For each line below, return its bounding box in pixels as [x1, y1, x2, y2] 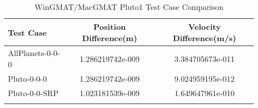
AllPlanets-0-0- [8, 47, 60, 58]
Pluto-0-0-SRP [8, 87, 59, 99]
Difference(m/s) [173, 32, 236, 44]
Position [93, 21, 126, 32]
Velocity [188, 21, 221, 32]
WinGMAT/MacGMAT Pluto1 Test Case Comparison [34, 1, 224, 12]
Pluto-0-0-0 [8, 73, 47, 84]
